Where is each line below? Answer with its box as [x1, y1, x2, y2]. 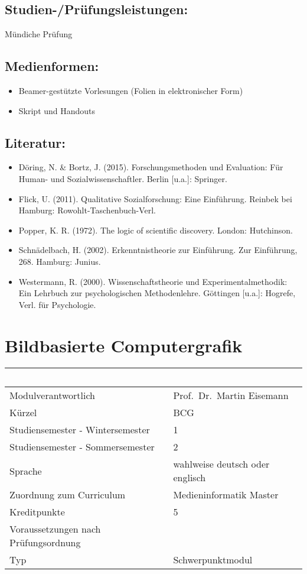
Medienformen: [5, 57, 99, 75]
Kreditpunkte [9, 505, 65, 519]
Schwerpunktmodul [173, 553, 253, 567]
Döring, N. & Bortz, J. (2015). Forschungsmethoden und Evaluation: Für [18, 161, 283, 173]
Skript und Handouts [18, 104, 96, 116]
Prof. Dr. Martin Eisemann [173, 388, 289, 403]
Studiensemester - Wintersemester [9, 423, 150, 437]
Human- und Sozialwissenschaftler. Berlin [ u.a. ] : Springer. [18, 172, 227, 184]
